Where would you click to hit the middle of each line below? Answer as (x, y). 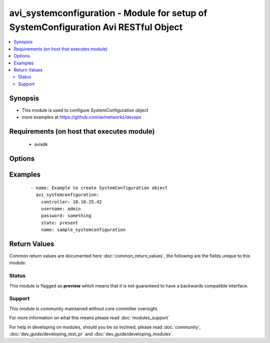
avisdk (41, 144)
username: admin (61, 208)
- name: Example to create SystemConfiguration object (99, 188)
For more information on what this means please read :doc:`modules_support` (89, 318)
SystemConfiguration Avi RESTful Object (96, 27)
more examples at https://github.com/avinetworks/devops (81, 117)
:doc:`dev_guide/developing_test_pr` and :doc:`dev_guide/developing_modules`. (91, 334)
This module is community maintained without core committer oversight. (84, 308)
